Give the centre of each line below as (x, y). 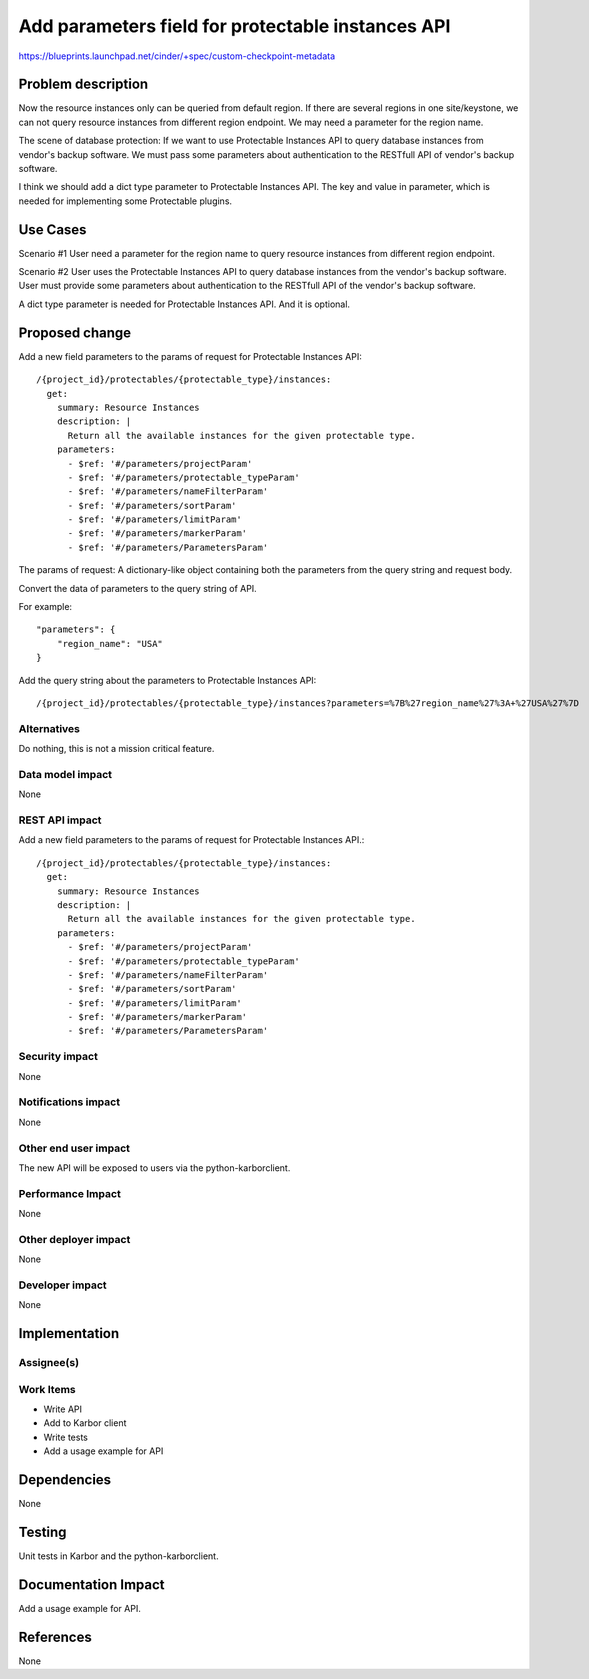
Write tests (66, 1437)
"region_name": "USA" (110, 643)
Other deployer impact (74, 1239)
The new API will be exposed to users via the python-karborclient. (154, 1167)
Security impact (58, 1057)
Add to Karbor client (85, 1423)
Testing (42, 1531)
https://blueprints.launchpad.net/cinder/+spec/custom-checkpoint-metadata (176, 56)
